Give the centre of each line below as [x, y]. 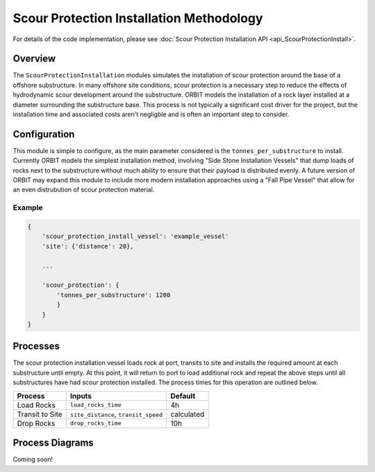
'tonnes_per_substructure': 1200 [114, 295]
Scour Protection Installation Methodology [138, 18]
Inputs [81, 395]
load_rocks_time [95, 405]
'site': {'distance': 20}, [88, 246]
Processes [36, 346]
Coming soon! [33, 459]
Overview [34, 59]
